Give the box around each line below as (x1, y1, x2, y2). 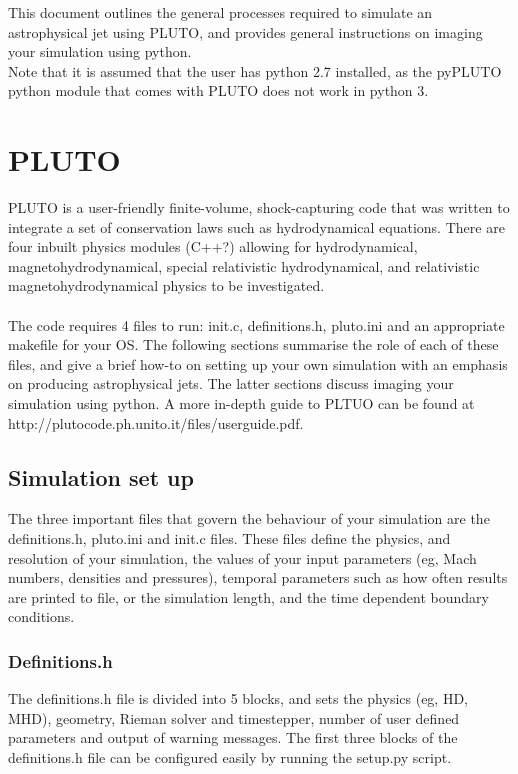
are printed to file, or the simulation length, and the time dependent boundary (8, 586, 489, 607)
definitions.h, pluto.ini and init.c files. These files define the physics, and (8, 528, 451, 549)
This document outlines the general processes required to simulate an (8, 2, 433, 22)
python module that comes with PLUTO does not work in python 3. (8, 80, 429, 101)
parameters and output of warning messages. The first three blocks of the (8, 727, 458, 748)
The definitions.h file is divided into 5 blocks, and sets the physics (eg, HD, (8, 688, 469, 709)
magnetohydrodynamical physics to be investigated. (8, 275, 325, 296)
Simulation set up (8, 461, 194, 492)
